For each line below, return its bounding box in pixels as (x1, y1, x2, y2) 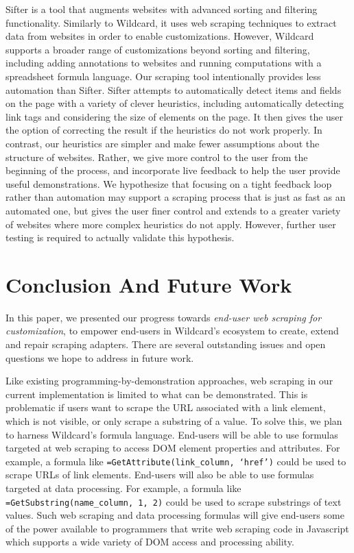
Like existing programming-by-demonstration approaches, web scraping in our (5, 373, 333, 388)
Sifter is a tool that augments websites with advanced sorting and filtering (5, 2, 318, 16)
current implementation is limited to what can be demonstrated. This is (5, 386, 308, 401)
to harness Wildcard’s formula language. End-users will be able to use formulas (5, 427, 338, 441)
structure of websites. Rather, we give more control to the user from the (5, 149, 308, 164)
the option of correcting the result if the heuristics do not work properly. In (5, 123, 322, 137)
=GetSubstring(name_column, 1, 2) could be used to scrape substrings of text (5, 494, 342, 508)
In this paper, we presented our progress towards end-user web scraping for (5, 310, 322, 324)
